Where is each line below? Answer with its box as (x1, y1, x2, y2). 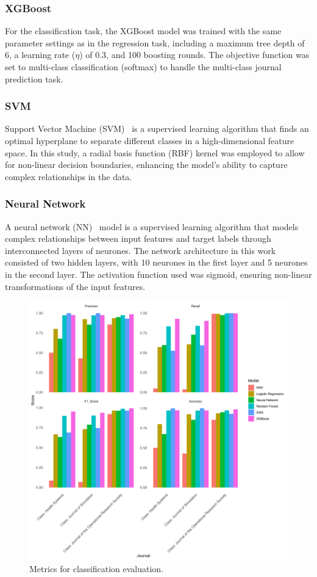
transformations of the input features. (5, 280, 146, 292)
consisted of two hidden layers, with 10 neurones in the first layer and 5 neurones (5, 256, 308, 269)
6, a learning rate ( (5, 48, 76, 61)
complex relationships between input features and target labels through (5, 232, 271, 245)
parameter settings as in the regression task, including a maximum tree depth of (5, 36, 305, 49)
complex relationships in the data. (5, 170, 132, 183)
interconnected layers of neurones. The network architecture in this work (5, 244, 276, 256)
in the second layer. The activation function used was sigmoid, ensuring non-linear (5, 267, 312, 280)
